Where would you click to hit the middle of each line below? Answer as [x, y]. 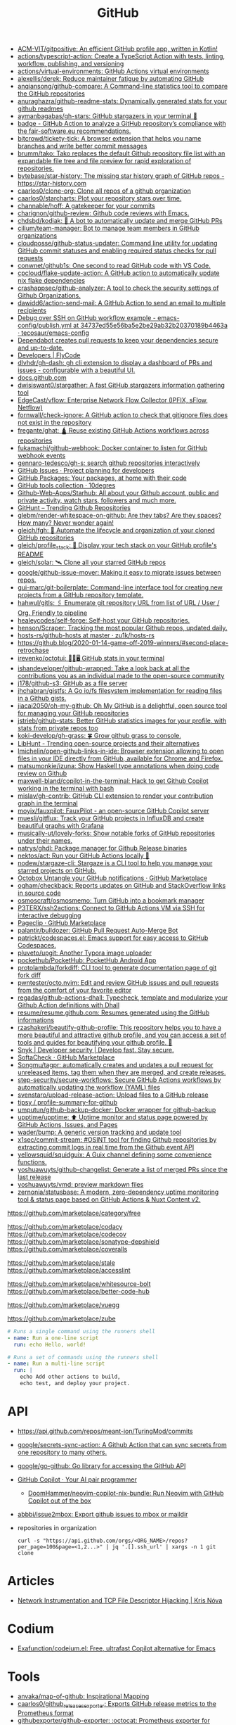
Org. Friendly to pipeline [52, 613]
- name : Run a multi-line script [56, 1364]
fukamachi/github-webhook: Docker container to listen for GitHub [112, 448]
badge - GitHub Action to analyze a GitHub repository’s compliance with [122, 124]
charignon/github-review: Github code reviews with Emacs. [103, 213]
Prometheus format [45, 1713]
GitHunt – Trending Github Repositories [74, 508]
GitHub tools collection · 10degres [66, 485]
